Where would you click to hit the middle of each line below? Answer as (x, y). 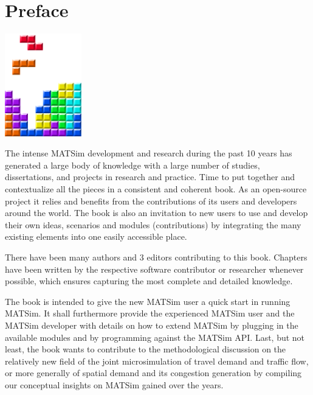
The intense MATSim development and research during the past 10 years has (149, 153)
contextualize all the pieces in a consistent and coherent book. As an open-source (156, 189)
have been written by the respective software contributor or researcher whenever (154, 269)
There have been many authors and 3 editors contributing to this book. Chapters (156, 257)
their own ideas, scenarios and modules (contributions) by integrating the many (153, 224)
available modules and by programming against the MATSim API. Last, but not (155, 337)
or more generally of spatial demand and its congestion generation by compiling (153, 373)
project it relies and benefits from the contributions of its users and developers (151, 201)
